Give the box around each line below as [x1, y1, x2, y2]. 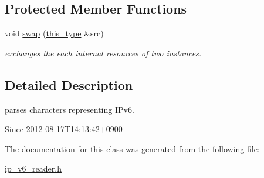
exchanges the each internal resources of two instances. [5, 46, 202, 59]
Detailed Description [5, 75, 133, 93]
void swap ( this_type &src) [5, 27, 104, 39]
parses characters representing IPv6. [5, 103, 134, 115]
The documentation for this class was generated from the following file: [5, 142, 260, 155]
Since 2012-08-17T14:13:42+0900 [5, 123, 123, 135]
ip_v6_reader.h [5, 162, 62, 174]
